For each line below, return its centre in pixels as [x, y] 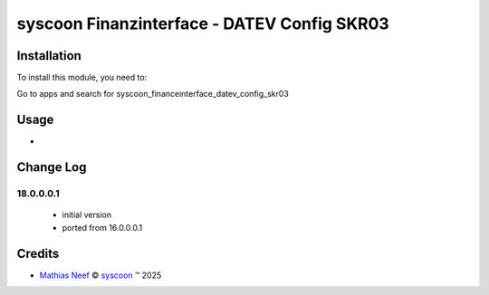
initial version [87, 215]
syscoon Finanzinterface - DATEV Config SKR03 [203, 24]
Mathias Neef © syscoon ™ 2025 [101, 275]
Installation [49, 56]
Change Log [52, 167]
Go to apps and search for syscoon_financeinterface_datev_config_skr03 [153, 94]
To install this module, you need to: [82, 78]
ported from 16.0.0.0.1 [102, 227]
